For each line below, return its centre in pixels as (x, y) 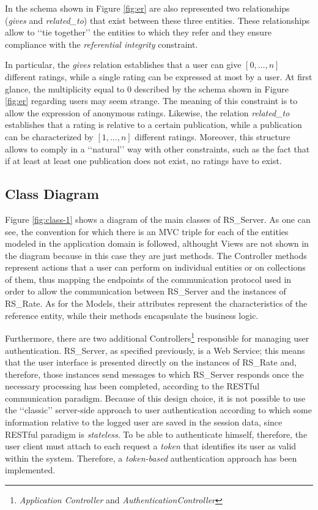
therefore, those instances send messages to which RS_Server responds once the (154, 374)
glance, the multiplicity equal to (65, 88)
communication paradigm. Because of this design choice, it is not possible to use (155, 398)
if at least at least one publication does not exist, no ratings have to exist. (143, 161)
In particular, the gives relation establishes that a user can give (123, 65)
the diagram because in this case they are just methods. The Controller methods (156, 255)
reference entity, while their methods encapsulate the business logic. (132, 315)
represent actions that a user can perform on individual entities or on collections (155, 267)
